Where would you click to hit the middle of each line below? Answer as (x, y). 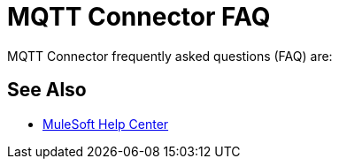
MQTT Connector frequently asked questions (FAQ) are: (170, 56)
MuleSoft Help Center (106, 124)
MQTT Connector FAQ (139, 17)
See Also (47, 90)
